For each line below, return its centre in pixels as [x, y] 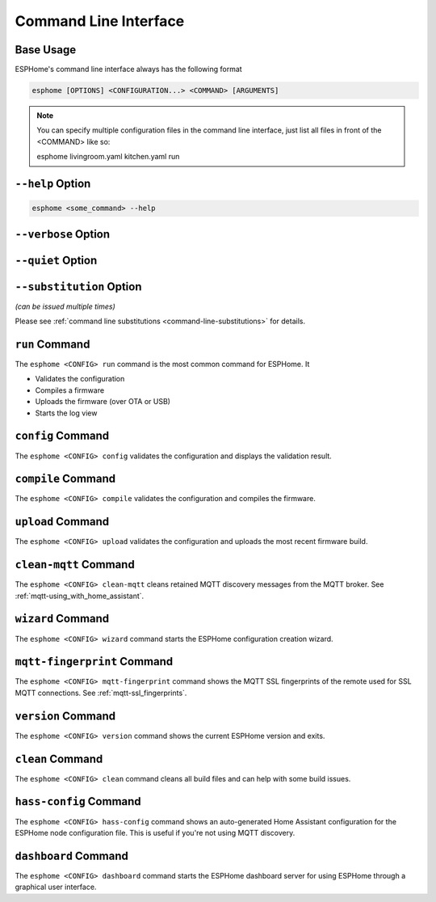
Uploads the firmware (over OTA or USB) [103, 402]
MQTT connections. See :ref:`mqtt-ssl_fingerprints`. [101, 693]
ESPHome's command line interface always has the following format [128, 70]
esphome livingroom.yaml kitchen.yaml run [108, 157]
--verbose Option [63, 234]
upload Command [62, 522]
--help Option [53, 184]
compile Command [65, 479]
